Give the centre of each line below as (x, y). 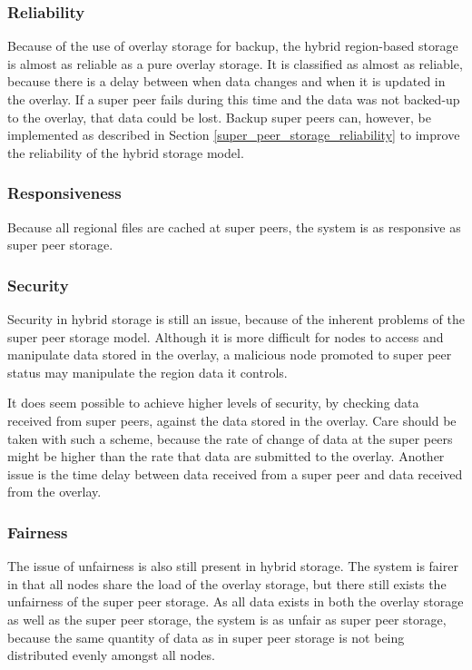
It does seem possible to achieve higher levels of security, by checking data (213, 403)
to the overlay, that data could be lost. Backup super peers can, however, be (219, 117)
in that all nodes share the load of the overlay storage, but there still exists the (227, 583)
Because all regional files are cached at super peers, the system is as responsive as (234, 227)
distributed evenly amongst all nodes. (111, 655)
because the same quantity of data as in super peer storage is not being (206, 637)
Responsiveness (64, 193)
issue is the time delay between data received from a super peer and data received (235, 473)
